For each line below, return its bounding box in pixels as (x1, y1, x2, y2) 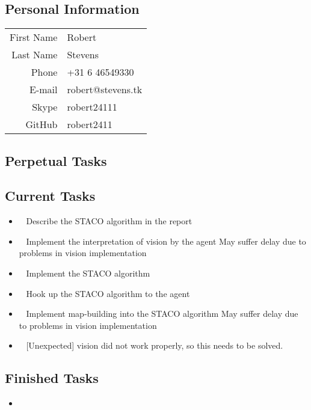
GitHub (25, 117, 58, 132)
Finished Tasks (5, 369, 99, 387)
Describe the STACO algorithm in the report (26, 215, 192, 227)
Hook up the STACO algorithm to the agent (26, 287, 190, 299)
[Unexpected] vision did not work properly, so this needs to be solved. (26, 339, 283, 352)
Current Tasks (5, 186, 96, 205)
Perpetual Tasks (5, 151, 107, 170)
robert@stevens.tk (67, 82, 143, 97)
